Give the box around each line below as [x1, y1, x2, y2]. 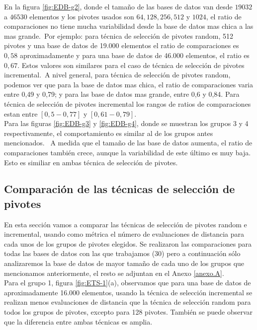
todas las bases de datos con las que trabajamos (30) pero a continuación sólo [4, 248, 241, 259]
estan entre [4, 108, 38, 119]
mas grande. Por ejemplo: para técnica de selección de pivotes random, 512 [4, 30, 233, 41]
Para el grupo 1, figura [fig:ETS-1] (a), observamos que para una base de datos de [4, 277, 251, 288]
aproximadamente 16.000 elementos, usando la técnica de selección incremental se [4, 287, 253, 297]
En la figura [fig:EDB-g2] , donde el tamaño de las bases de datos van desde [4, 1, 233, 11]
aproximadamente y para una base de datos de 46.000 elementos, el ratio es [19, 50, 250, 60]
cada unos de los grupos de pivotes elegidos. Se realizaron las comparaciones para [4, 238, 252, 249]
